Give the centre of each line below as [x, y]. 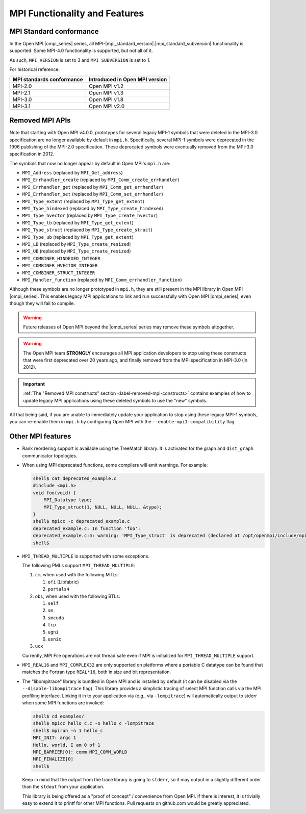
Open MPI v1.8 [106, 99]
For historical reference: [35, 69]
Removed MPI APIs [40, 121]
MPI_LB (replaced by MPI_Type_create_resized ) [76, 244]
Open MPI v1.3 [106, 93]
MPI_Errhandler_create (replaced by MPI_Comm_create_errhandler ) [101, 180]
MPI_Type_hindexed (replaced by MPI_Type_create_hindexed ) [93, 209]
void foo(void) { [55, 493]
